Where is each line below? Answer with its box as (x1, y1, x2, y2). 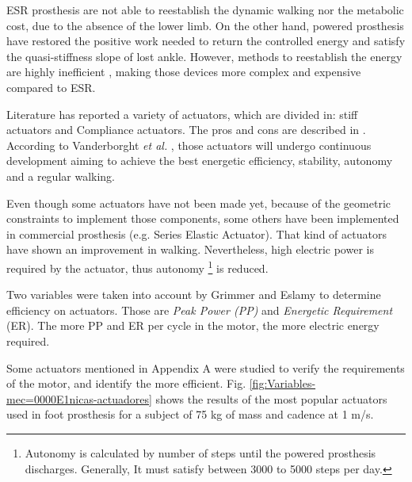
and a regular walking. (6, 167, 115, 184)
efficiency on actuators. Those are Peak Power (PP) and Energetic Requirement (6, 301, 393, 318)
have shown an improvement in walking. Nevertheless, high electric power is (6, 241, 374, 258)
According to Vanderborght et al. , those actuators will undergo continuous (6, 136, 372, 153)
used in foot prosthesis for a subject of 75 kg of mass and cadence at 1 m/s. (6, 406, 374, 423)
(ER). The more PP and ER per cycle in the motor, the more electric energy (6, 317, 380, 334)
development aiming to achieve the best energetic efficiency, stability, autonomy (6, 152, 393, 169)
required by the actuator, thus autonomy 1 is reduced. (6, 257, 269, 276)
